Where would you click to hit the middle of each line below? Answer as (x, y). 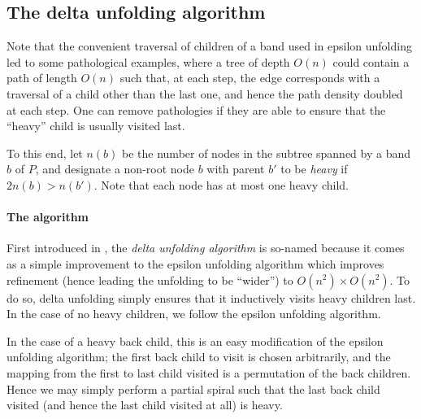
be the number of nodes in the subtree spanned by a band (267, 153)
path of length (42, 78)
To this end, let (45, 153)
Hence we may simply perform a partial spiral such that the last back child (193, 388)
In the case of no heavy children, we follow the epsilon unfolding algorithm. (194, 314)
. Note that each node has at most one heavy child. (221, 184)
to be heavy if (314, 169)
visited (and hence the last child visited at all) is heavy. (145, 405)
